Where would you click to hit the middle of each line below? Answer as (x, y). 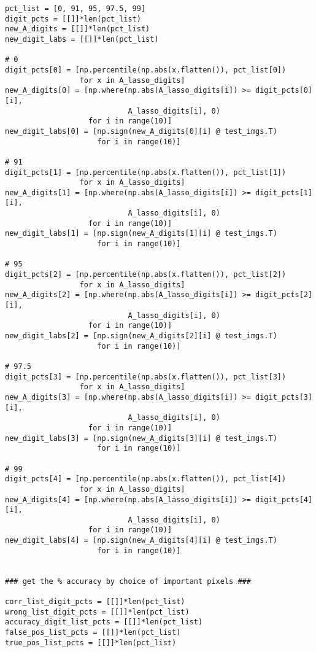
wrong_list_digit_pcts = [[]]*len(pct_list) (97, 612)
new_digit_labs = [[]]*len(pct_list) (82, 39)
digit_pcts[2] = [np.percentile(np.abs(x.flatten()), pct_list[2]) (146, 275)
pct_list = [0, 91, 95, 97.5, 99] (75, 9)
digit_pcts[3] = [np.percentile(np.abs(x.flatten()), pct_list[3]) (146, 377)
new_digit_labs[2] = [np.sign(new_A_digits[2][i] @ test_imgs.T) (141, 336)
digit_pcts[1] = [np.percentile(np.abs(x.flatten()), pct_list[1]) (146, 172)
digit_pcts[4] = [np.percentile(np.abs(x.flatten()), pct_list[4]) (146, 479)
